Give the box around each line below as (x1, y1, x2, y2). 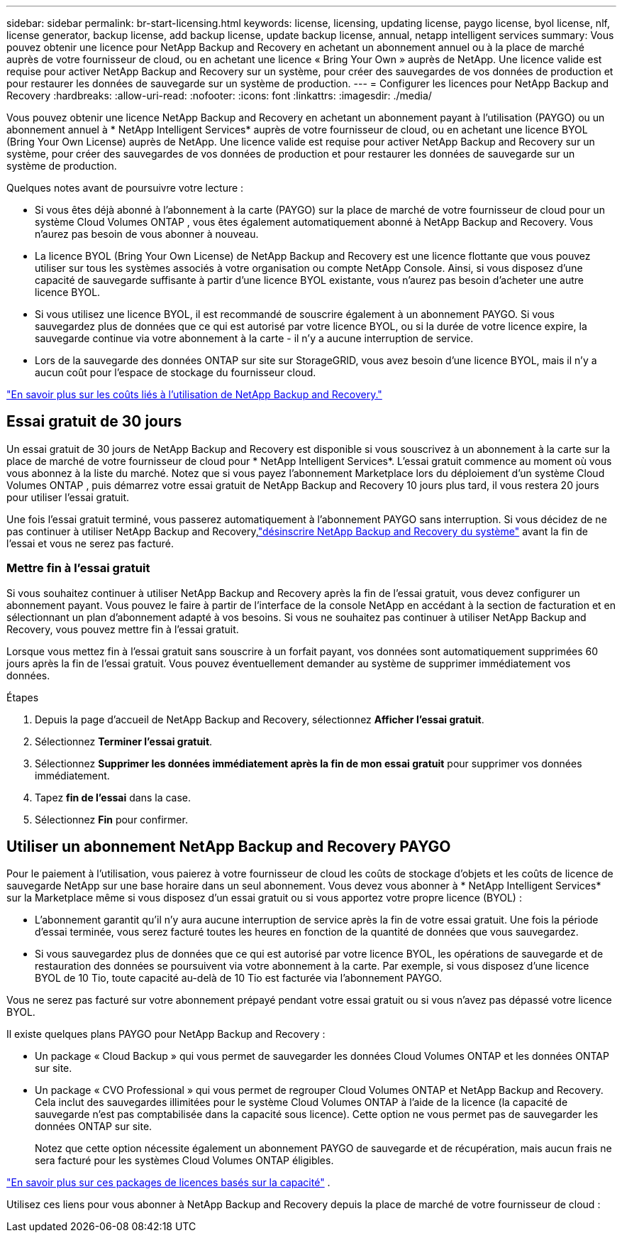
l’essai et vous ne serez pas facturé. (6, 537, 174, 549)
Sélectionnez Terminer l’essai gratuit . (35, 735, 213, 747)
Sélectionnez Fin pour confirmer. (35, 813, 188, 826)
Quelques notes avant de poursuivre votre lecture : (6, 182, 244, 194)
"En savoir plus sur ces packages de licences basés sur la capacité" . (6, 1176, 331, 1189)
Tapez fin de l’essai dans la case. (35, 791, 191, 804)
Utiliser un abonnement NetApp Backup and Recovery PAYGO (6, 838, 451, 856)
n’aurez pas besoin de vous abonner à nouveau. (35, 228, 259, 240)
